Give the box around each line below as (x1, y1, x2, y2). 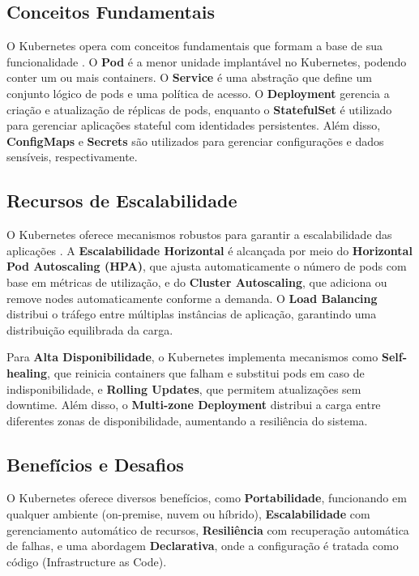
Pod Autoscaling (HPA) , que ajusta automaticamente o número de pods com (6, 258, 407, 275)
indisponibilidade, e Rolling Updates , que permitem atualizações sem (6, 380, 361, 397)
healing (6, 364, 48, 381)
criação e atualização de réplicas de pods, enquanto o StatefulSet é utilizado (6, 100, 392, 117)
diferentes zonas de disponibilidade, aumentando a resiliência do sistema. (6, 412, 368, 429)
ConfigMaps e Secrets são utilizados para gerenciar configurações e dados (6, 132, 384, 149)
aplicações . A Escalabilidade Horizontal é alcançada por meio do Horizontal (6, 241, 413, 258)
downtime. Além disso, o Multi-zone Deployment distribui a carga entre (6, 396, 381, 413)
